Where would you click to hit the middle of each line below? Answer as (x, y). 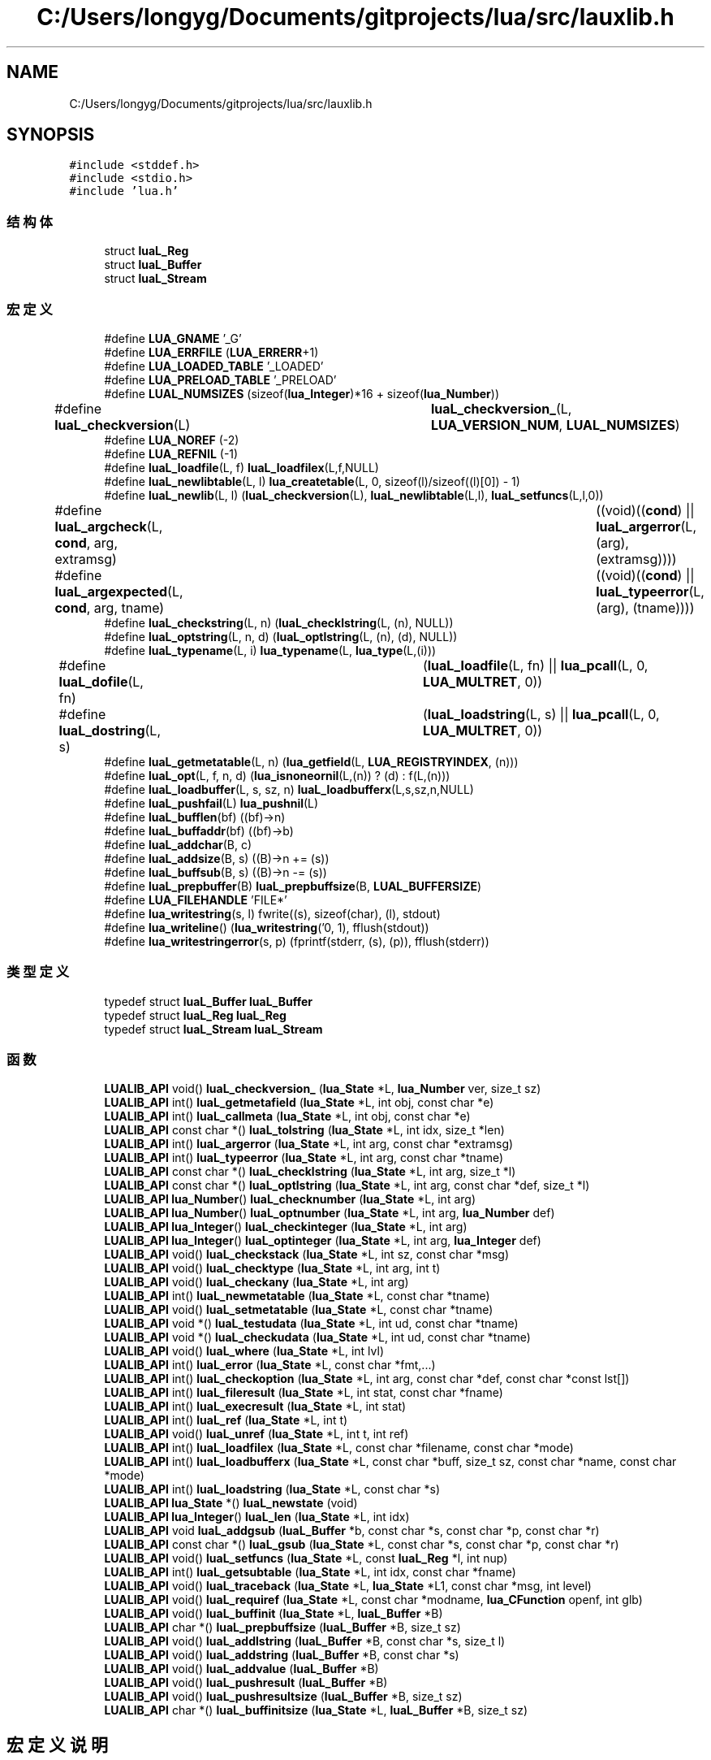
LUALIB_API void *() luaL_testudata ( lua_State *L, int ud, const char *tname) (311, 1324)
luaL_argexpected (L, (119, 591)
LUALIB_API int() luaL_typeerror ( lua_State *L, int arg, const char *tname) (304, 1158)
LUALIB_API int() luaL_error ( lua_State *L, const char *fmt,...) (270, 1365)
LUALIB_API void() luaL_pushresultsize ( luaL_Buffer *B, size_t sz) (283, 1697)
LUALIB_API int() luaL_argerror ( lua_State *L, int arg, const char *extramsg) (309, 1144)
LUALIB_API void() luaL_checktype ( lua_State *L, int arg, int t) (272, 1268)
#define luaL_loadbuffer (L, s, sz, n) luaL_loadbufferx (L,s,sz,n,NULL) (289, 789)
